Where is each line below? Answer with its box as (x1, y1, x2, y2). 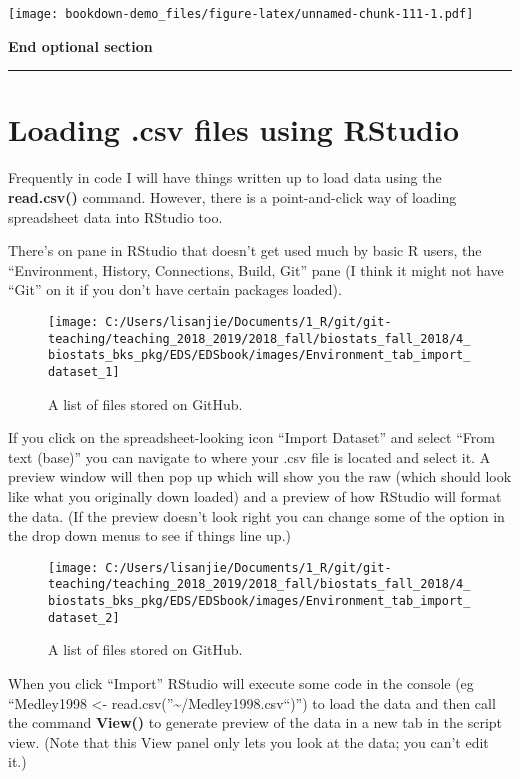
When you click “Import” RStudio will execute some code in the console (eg (8, 672, 474, 693)
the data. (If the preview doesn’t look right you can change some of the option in (8, 505, 505, 526)
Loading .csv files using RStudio (8, 109, 459, 150)
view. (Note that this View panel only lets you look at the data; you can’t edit (8, 731, 489, 752)
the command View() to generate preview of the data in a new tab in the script (8, 712, 503, 733)
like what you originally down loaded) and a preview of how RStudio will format (8, 485, 502, 506)
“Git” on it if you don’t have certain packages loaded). (8, 279, 342, 300)
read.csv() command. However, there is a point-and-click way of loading (8, 186, 457, 207)
